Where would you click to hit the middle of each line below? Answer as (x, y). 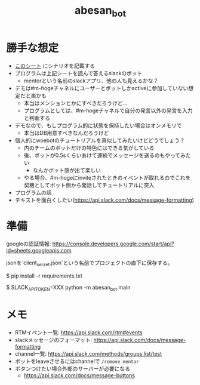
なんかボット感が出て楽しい (67, 170)
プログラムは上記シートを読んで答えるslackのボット (79, 73)
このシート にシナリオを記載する (55, 66)
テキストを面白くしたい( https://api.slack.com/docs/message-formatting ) (104, 200)
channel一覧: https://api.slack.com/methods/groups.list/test (88, 354)
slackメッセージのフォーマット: (53, 340)
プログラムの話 (33, 192)
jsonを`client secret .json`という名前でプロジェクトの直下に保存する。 (90, 264)
